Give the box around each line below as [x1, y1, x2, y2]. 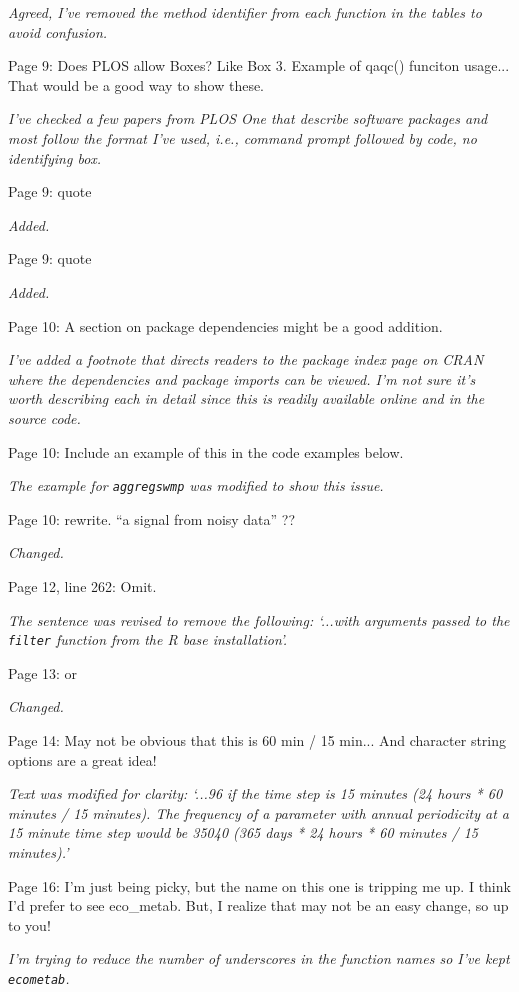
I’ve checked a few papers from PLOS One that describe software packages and [8, 108, 488, 129]
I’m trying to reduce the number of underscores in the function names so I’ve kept [8, 948, 510, 969]
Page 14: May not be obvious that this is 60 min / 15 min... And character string [8, 729, 507, 750]
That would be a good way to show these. [8, 74, 265, 95]
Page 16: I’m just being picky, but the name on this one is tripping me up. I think [8, 875, 511, 896]
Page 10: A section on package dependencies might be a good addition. [8, 315, 443, 336]
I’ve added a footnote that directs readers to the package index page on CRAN [8, 349, 484, 370]
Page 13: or [8, 662, 78, 683]
